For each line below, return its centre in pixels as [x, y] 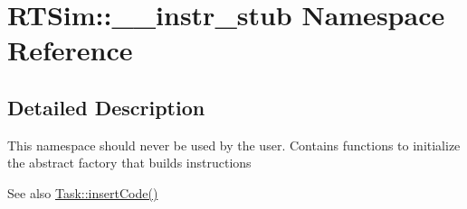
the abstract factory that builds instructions [129, 163]
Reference [70, 50]
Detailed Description [106, 107]
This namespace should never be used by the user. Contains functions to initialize [234, 145]
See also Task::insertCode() [83, 192]
